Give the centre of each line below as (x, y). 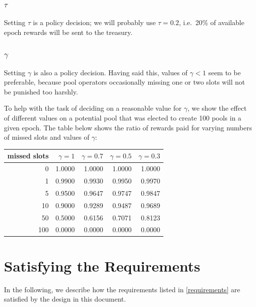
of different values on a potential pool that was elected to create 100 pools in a (123, 118)
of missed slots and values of (47, 137)
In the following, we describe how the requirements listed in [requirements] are (122, 289)
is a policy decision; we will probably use (95, 22)
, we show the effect (217, 108)
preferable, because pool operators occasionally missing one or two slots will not (125, 82)
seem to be (224, 72)
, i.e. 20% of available (212, 22)
